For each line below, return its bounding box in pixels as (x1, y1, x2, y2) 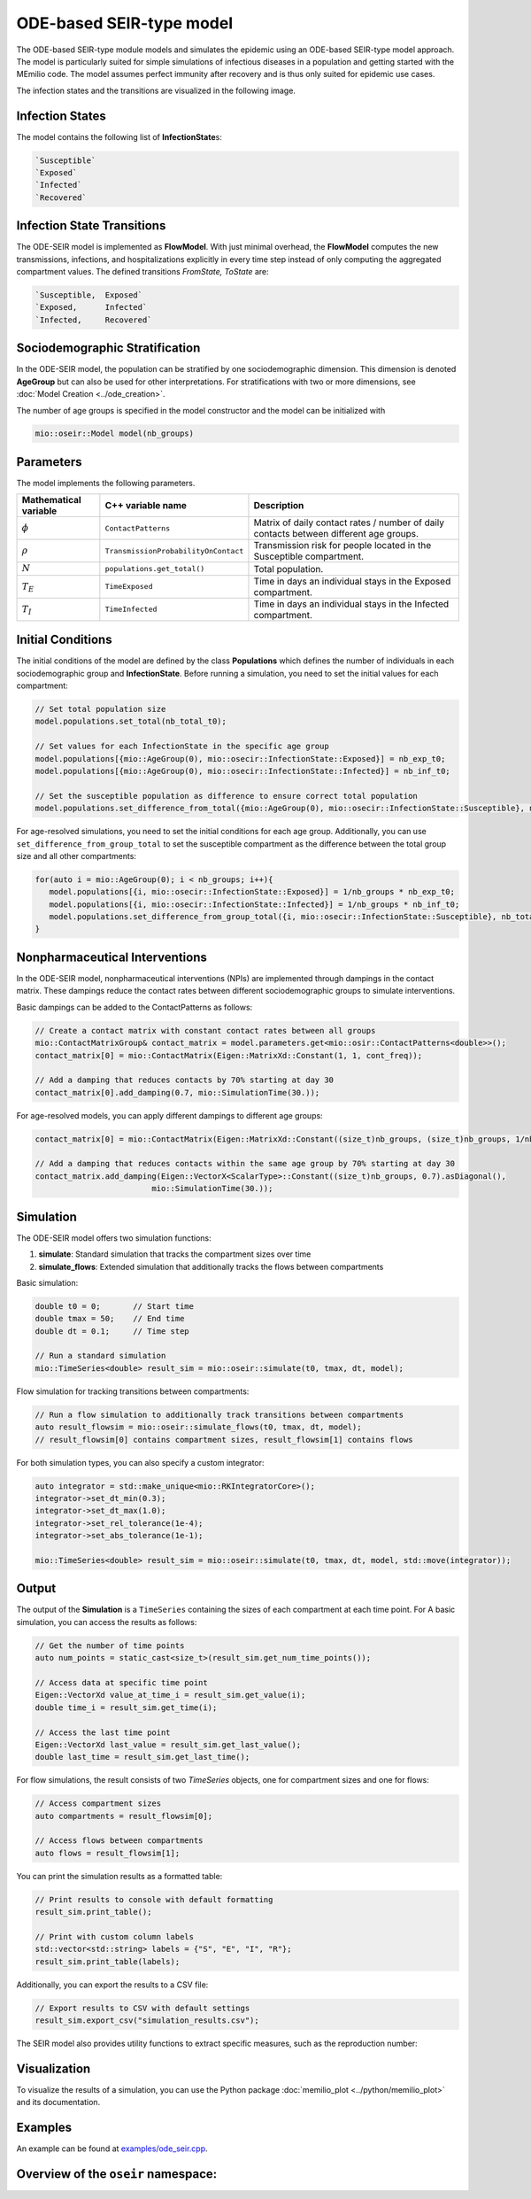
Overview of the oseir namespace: (16, 2166, 218, 2182)
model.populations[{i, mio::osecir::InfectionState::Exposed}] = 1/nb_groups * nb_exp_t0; (49, 887, 456, 897)
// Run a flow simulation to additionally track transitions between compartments (35, 1409, 404, 1420)
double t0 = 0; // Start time (35, 1301, 195, 1311)
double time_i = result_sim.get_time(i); (35, 1702, 218, 1713)
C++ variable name (104, 499, 188, 512)
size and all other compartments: (16, 850, 137, 861)
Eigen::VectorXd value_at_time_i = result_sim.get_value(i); (35, 1690, 306, 1700)
